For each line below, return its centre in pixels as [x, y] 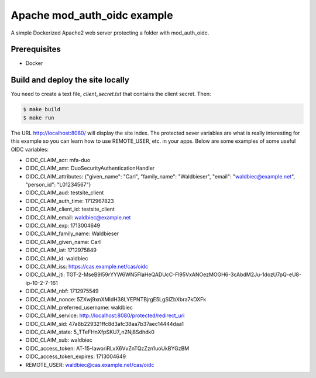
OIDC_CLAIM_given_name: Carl [63, 242]
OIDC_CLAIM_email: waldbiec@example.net [78, 217]
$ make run [39, 118]
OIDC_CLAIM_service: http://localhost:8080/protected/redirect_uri [105, 315]
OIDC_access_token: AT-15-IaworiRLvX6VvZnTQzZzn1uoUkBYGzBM [107, 348]
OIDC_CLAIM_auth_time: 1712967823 [70, 201]
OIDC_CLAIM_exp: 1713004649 [63, 226]
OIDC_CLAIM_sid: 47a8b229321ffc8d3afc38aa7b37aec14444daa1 [105, 324]
